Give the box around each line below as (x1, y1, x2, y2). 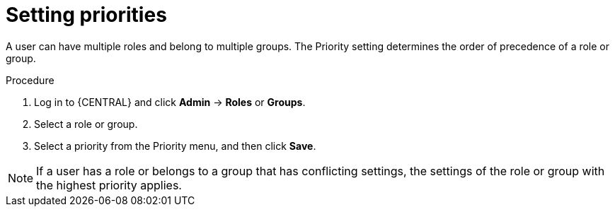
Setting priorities (6, 3, 167, 27)
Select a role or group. (34, 117, 138, 130)
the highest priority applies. (36, 177, 182, 192)
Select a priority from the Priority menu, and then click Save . (34, 139, 316, 152)
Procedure (6, 73, 54, 86)
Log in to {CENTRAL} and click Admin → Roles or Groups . (34, 95, 306, 108)
